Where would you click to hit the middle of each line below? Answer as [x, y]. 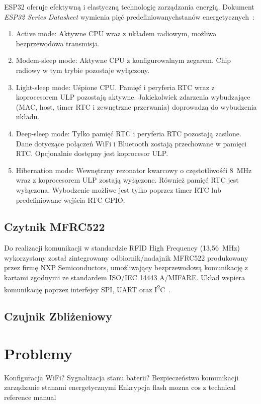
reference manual [30, 397]
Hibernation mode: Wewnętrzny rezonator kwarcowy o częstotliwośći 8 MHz [134, 170]
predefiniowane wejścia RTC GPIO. [70, 199]
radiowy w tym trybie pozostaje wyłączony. [83, 70]
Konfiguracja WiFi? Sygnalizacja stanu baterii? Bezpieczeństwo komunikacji [121, 377]
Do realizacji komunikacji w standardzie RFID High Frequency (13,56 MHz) [122, 248]
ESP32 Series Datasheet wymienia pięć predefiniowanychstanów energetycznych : [129, 16]
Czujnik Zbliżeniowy [58, 316]
